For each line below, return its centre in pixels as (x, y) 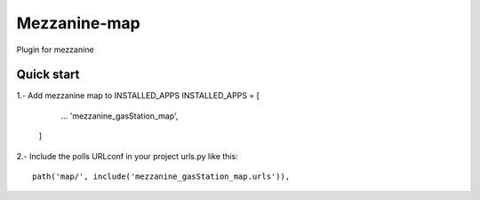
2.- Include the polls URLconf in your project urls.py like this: (128, 156)
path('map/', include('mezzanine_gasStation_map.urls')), (161, 177)
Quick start (48, 75)
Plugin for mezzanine (55, 50)
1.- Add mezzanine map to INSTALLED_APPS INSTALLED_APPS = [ (138, 96)
